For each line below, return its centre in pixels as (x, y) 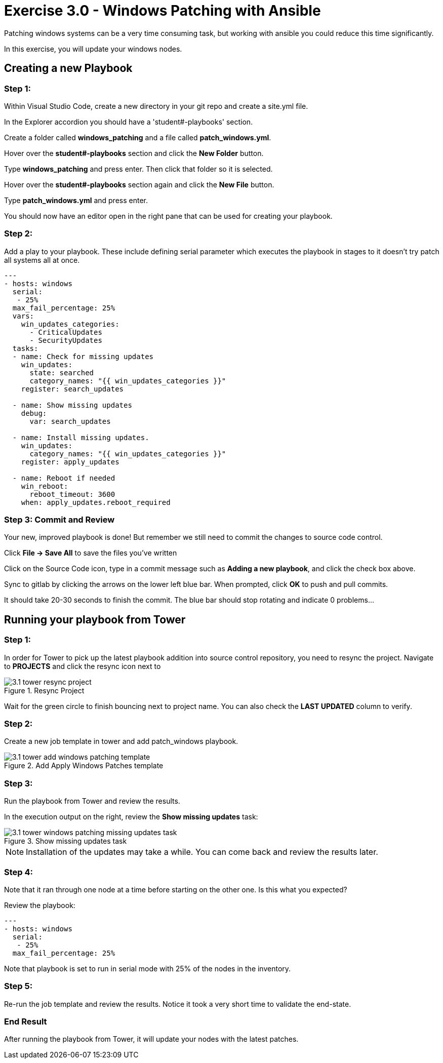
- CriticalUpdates (66, 332)
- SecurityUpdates (66, 340)
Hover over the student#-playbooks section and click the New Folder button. (134, 153)
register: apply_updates (70, 462)
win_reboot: (45, 486)
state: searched (62, 372)
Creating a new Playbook (68, 68)
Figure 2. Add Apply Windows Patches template (84, 766)
